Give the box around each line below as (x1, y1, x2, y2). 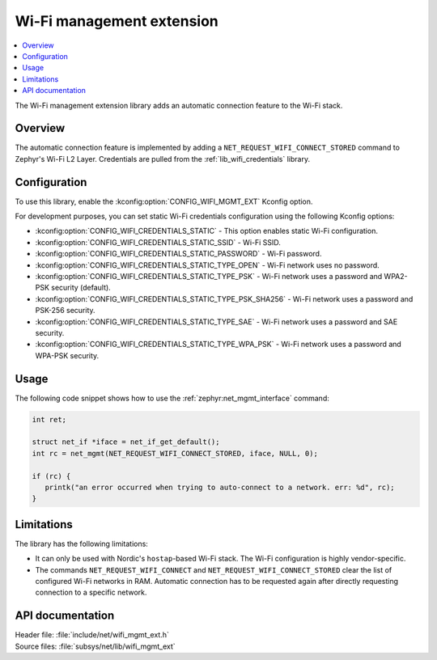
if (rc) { (32, 472, 71, 480)
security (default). (51, 283, 111, 293)
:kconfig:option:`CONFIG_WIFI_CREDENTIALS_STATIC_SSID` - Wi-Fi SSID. (35, 237, 281, 247)
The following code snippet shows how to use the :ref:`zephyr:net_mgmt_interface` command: (15, 393, 329, 403)
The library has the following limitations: (15, 539, 149, 548)
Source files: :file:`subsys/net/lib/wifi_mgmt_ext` (15, 641, 176, 651)
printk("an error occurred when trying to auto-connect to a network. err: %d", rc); (45, 483, 396, 493)
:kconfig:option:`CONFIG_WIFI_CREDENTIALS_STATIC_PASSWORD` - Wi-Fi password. (35, 249, 322, 259)
